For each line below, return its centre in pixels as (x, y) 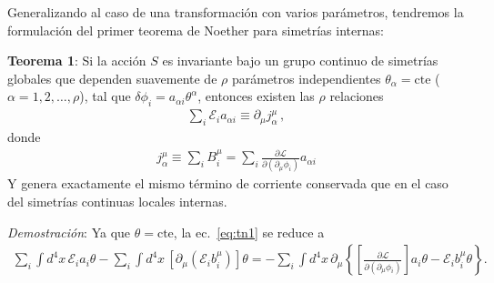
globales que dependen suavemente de (112, 78)
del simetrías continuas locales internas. (117, 202)
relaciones (357, 96)
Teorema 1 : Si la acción (77, 61)
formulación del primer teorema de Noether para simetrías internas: (196, 30)
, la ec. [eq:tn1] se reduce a (249, 232)
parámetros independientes (306, 78)
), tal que (105, 96)
